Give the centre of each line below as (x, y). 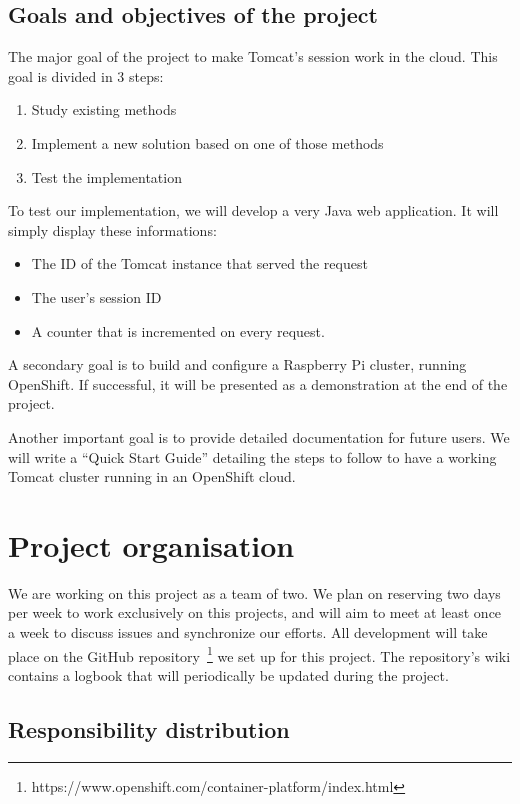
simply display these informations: (112, 229)
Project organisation (151, 544)
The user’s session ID (96, 296)
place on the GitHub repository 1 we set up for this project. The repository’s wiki (259, 654)
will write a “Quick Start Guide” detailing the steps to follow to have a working (252, 456)
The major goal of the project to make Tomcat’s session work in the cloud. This (253, 56)
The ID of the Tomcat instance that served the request (199, 263)
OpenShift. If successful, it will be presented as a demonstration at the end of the (258, 383)
